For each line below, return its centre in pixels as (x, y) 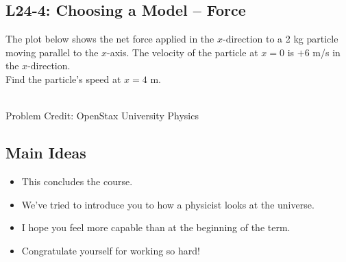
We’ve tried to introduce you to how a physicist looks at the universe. (168, 204)
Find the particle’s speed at (63, 79)
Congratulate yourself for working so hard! (111, 250)
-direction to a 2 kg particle (280, 39)
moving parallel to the (52, 52)
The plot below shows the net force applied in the (110, 39)
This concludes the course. (77, 181)
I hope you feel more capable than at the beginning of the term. (156, 227)
